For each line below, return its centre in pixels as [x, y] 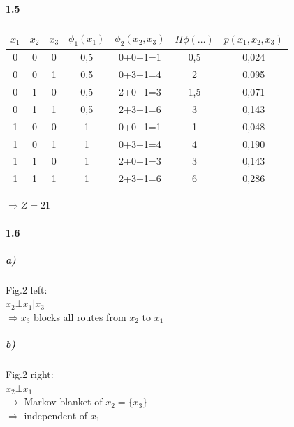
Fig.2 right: [30, 374]
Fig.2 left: [27, 289]
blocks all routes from [80, 316]
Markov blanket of [63, 402]
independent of [56, 415]
